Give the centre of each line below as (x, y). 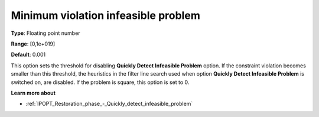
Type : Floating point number (45, 33)
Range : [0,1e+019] (33, 44)
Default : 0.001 (28, 55)
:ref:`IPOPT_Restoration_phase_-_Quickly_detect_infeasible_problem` (109, 104)
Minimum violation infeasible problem (105, 15)
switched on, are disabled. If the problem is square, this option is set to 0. (100, 82)
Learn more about (33, 93)
